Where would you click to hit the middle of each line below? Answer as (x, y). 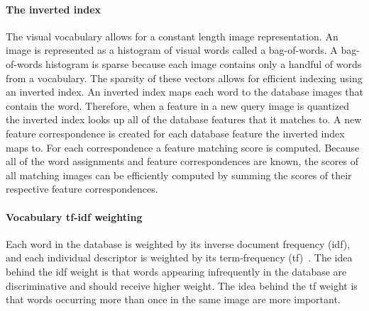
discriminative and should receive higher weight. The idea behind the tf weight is (182, 285)
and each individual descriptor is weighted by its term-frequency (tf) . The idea (179, 258)
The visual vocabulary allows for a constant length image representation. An (172, 36)
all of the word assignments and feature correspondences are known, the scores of (182, 161)
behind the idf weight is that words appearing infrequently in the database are (176, 271)
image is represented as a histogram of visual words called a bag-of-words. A (172, 50)
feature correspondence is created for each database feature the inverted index (175, 133)
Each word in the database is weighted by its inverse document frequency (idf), (178, 243)
